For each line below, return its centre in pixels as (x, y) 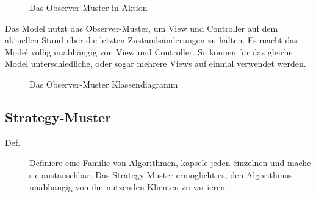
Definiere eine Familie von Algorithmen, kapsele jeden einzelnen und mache (170, 163)
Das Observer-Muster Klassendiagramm (104, 84)
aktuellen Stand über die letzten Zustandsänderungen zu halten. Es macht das (151, 40)
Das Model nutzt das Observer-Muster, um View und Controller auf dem (142, 28)
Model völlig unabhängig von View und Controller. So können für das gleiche (149, 51)
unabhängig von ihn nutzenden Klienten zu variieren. (128, 186)
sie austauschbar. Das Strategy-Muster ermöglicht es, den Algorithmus (161, 174)
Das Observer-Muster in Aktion (88, 7)
